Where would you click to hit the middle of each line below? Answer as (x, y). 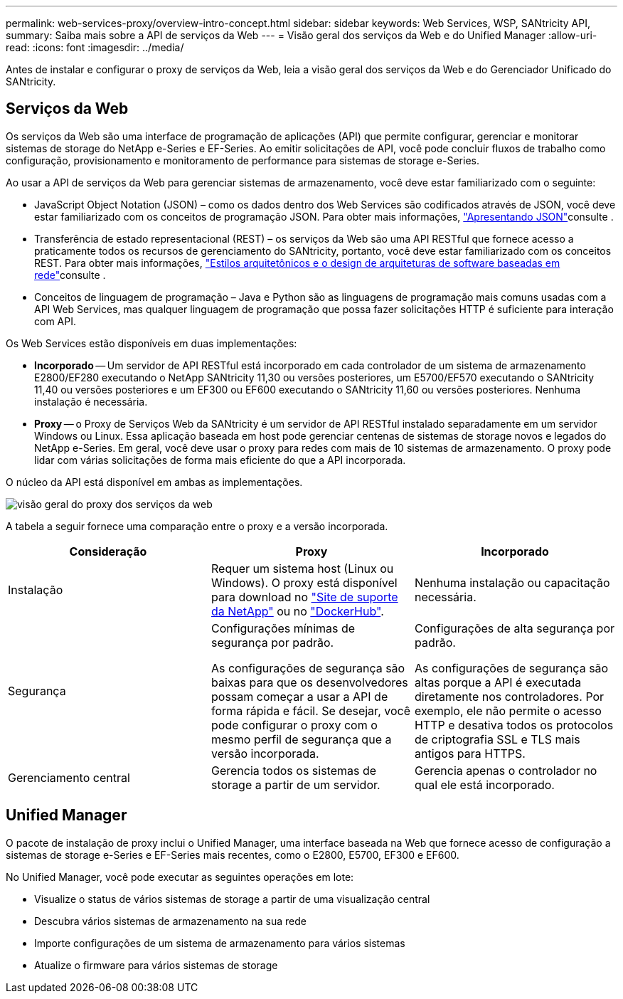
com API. (55, 321)
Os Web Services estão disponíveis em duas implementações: (151, 343)
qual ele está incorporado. (484, 784)
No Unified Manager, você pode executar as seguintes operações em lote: (180, 877)
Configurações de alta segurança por (515, 628)
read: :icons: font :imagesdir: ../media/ (95, 47)
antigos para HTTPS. (470, 753)
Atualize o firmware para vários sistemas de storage (156, 965)
